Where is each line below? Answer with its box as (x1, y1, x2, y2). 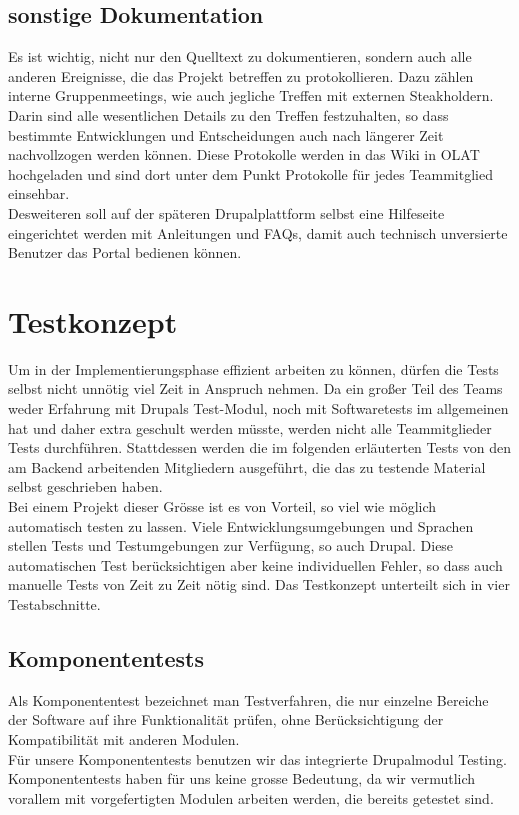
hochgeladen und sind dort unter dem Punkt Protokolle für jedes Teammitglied (8, 163, 493, 184)
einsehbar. (8, 183, 70, 204)
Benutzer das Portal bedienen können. (8, 242, 242, 263)
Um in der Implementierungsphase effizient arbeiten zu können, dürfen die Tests (8, 358, 499, 379)
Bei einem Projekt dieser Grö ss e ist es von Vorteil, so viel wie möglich (8, 496, 437, 517)
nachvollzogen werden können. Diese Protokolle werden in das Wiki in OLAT (8, 144, 480, 165)
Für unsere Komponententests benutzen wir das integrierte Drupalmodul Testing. (8, 748, 507, 769)
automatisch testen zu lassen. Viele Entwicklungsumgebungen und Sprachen (8, 515, 474, 536)
